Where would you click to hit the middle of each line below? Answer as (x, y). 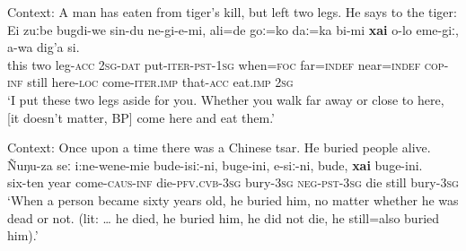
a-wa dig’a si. (44, 47)
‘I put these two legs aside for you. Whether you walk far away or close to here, (226, 99)
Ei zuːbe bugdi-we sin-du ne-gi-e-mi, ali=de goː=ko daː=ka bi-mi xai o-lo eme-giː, (233, 29)
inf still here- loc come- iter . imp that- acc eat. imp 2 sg (150, 82)
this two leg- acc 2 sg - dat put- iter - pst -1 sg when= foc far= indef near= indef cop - (228, 64)
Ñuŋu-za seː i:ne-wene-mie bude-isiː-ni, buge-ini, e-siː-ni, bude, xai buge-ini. (215, 164)
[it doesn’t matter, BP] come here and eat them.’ (141, 117)
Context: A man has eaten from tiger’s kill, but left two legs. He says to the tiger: (232, 12)
